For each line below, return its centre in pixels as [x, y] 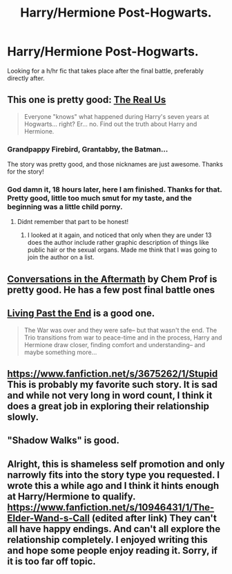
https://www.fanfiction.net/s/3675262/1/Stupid [113, 374]
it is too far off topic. [52, 561]
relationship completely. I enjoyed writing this [108, 540]
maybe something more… [60, 352]
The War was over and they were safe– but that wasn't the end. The [120, 330]
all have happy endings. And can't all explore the [114, 529]
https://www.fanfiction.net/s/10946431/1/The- [111, 507]
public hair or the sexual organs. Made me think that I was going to [122, 250]
